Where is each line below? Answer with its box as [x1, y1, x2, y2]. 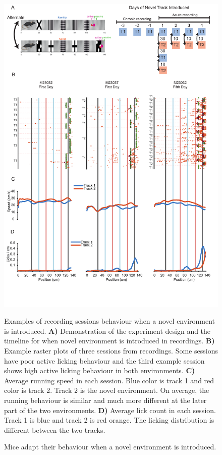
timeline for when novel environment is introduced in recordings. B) [4, 335, 215, 346]
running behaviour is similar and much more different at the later [4, 395, 207, 406]
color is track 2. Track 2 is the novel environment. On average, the [4, 385, 209, 395]
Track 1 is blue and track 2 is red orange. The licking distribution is [4, 415, 214, 425]
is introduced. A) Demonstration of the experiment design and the [4, 325, 211, 336]
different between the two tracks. [4, 424, 105, 435]
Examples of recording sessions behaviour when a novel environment [4, 316, 215, 326]
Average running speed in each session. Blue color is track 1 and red [4, 375, 214, 385]
